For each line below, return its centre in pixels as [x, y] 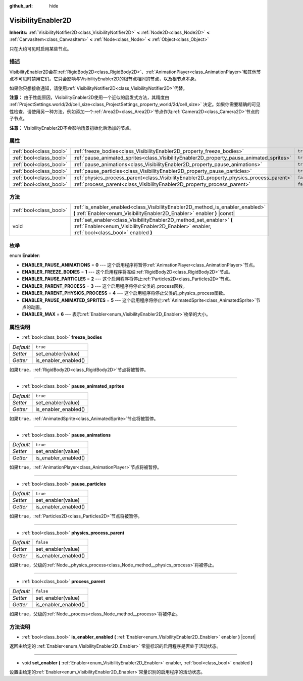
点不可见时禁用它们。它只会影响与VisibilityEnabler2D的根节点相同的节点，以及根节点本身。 [104, 79]
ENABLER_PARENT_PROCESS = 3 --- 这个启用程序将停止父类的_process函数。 [105, 286]
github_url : [21, 6]
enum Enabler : [25, 255]
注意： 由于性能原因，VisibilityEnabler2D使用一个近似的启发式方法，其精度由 [89, 97]
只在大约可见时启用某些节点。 [40, 48]
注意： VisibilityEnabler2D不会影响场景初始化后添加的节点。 [71, 128]
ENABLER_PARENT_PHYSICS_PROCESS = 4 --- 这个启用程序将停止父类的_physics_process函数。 [125, 293]
